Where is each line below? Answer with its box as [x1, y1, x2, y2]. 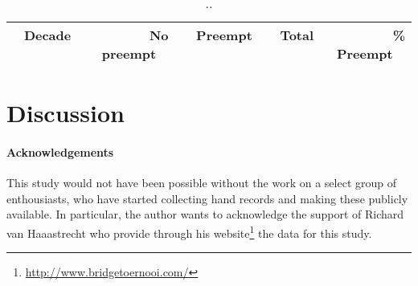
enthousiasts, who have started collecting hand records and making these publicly [6, 190, 408, 206]
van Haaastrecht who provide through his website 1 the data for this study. [6, 222, 372, 241]
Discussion [6, 96, 125, 129]
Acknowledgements [6, 143, 114, 160]
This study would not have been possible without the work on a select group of [6, 174, 397, 191]
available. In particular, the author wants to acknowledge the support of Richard [6, 206, 404, 223]
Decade [23, 26, 72, 44]
